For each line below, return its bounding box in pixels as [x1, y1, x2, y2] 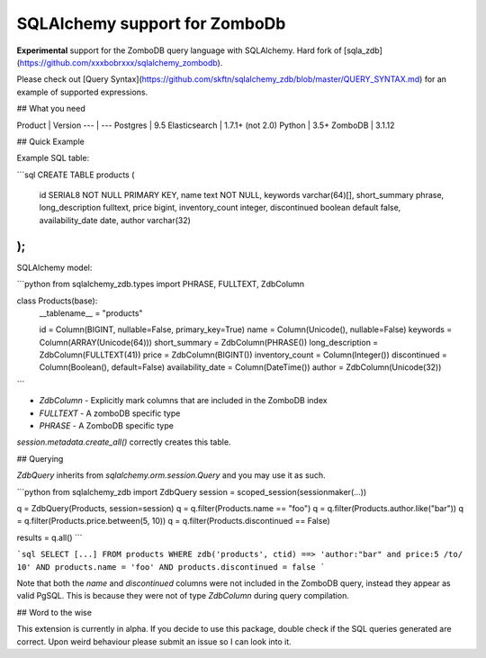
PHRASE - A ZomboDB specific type [39, 420, 175, 431]
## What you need [16, 104, 85, 114]
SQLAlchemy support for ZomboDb [16, 14, 286, 33]
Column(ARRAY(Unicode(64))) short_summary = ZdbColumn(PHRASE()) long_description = [39, 337, 379, 347]
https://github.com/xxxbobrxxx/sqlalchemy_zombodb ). [19, 57, 223, 68]
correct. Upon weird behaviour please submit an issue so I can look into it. [16, 635, 292, 647]
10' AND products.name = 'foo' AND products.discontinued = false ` [16, 562, 326, 572]
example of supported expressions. [16, 86, 148, 97]
